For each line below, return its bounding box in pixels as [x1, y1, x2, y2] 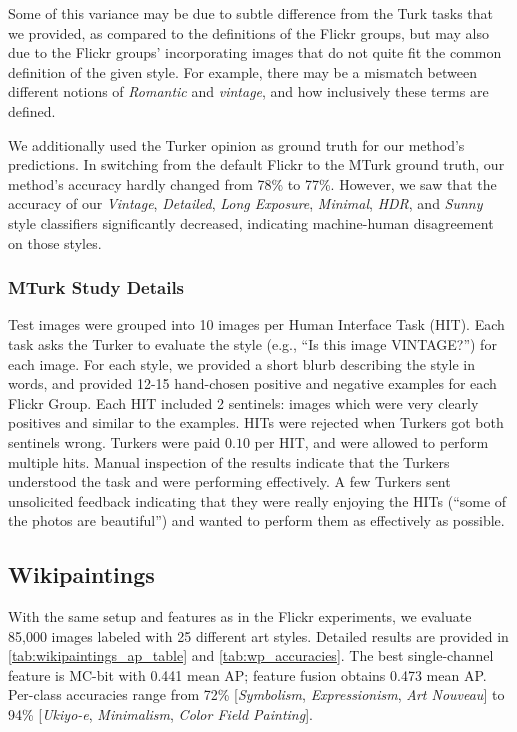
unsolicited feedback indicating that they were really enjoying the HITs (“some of [8, 490, 507, 511]
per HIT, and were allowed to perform [254, 431, 489, 452]
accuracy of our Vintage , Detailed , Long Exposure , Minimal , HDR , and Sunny [8, 193, 483, 214]
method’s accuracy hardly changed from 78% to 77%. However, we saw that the [8, 173, 497, 194]
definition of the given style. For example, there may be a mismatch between [8, 61, 477, 82]
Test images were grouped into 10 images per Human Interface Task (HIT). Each [8, 314, 505, 335]
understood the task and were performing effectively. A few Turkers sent [8, 471, 451, 492]
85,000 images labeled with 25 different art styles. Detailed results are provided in [8, 625, 509, 646]
